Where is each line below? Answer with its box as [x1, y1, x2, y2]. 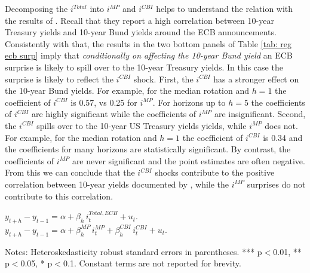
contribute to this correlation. [5, 189, 113, 202]
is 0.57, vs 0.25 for [70, 96, 137, 108]
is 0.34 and [263, 131, 303, 143]
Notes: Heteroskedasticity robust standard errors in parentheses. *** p [5, 245, 262, 257]
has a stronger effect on [213, 72, 299, 85]
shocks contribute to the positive [155, 166, 275, 179]
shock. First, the [133, 72, 194, 85]
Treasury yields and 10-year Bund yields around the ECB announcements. [5, 26, 277, 38]
